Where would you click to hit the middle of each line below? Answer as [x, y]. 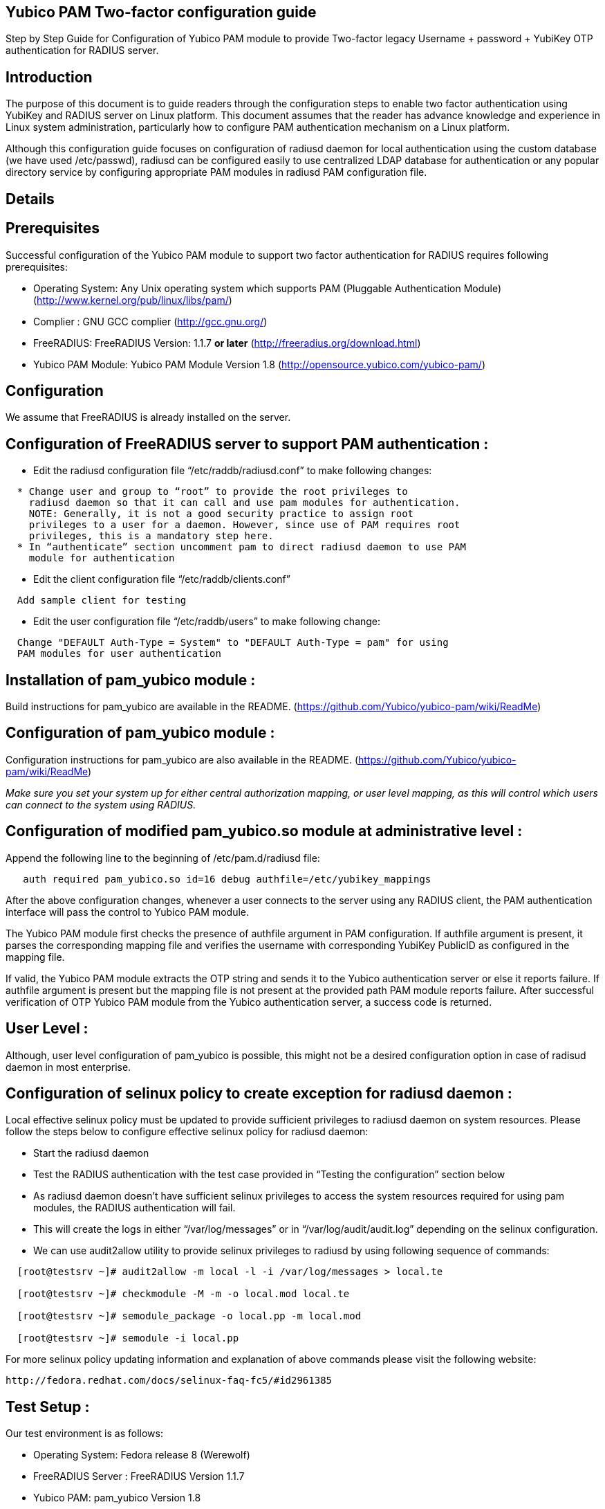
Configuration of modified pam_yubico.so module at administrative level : [264, 831]
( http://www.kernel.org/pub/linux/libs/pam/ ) [133, 300]
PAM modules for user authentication [119, 654]
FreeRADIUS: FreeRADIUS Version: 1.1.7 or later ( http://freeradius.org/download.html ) [227, 343]
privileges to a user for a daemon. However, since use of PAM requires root [244, 525]
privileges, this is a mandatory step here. [151, 536]
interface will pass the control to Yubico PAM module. [128, 912]
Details [30, 199]
